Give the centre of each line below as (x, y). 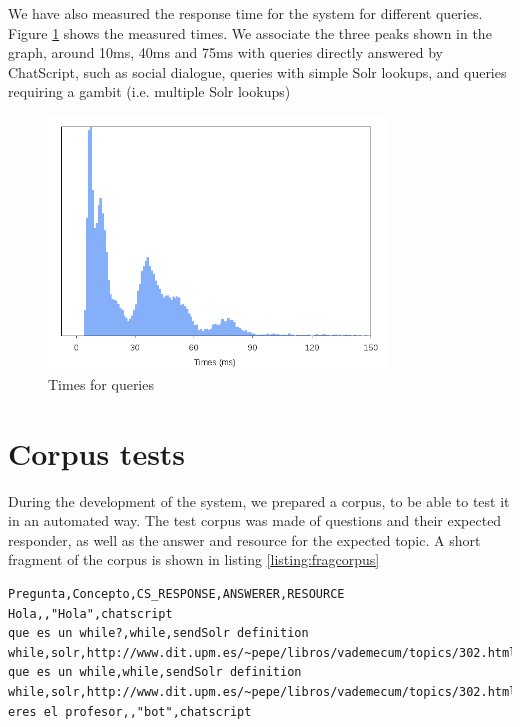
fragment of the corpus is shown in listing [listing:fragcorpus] (194, 559)
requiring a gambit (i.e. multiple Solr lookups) (149, 91)
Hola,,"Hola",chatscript (90, 613)
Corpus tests (97, 452)
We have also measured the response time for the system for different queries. (245, 13)
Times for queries (101, 383)
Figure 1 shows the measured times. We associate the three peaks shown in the (250, 32)
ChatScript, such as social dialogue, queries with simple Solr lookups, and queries (257, 71)
